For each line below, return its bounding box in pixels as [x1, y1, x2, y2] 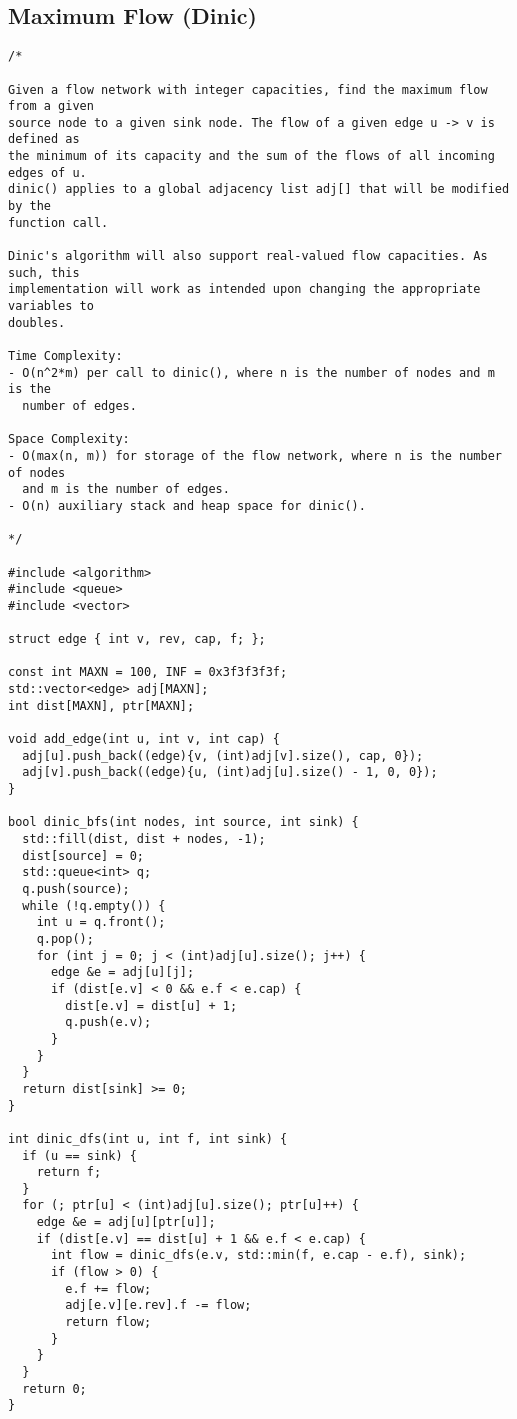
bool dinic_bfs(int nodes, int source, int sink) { [8, 815, 359, 830]
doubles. [8, 315, 66, 330]
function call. [8, 215, 109, 230]
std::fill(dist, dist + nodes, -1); [22, 832, 266, 847]
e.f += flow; [65, 1281, 152, 1296]
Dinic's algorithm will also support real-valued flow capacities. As [8, 249, 488, 264]
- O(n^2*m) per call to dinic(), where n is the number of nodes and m [8, 365, 495, 380]
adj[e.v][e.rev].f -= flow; [65, 1298, 252, 1313]
